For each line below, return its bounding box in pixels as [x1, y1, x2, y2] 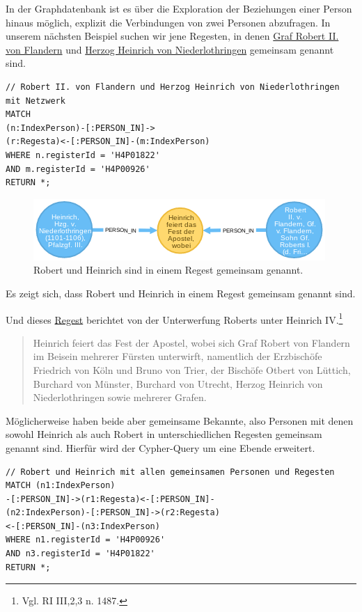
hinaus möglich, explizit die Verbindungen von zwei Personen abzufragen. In [6, 15, 331, 29]
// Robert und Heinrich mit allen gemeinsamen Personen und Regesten [6, 466, 335, 477]
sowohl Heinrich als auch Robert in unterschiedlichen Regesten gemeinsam [6, 427, 322, 441]
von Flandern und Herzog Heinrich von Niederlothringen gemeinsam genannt [6, 42, 334, 56]
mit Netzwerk [6, 95, 65, 106]
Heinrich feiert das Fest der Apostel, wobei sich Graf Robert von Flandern [33, 335, 350, 350]
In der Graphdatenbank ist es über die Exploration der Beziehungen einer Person [6, 1, 352, 15]
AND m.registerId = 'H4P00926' [6, 164, 150, 174]
